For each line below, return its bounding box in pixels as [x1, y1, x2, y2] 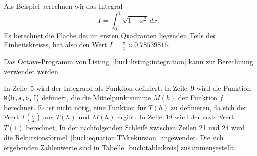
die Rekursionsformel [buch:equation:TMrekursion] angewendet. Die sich [4, 132, 224, 142]
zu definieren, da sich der [171, 102, 247, 112]
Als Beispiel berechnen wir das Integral [4, 1, 123, 11]
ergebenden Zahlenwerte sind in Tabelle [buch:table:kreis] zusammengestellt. [4, 142, 236, 152]
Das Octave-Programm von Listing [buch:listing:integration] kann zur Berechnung [4, 56, 253, 67]
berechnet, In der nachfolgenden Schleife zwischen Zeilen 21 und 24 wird [26, 122, 245, 133]
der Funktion [178, 92, 217, 103]
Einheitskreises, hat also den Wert [4, 39, 107, 50]
